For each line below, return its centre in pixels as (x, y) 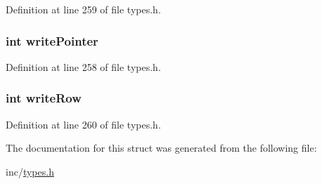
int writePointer (52, 40)
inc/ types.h (30, 171)
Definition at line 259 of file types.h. (83, 9)
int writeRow (44, 98)
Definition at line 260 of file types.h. (83, 124)
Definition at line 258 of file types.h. (83, 66)
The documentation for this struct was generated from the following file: (161, 148)
